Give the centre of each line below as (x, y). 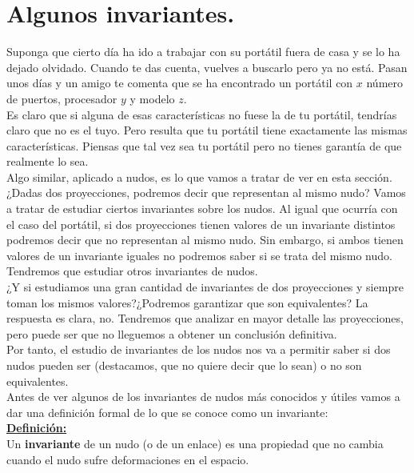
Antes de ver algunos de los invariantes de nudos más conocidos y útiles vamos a (203, 397)
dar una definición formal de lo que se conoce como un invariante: (167, 412)
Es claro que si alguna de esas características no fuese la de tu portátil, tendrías (202, 114)
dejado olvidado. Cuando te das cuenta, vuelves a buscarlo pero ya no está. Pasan (207, 67)
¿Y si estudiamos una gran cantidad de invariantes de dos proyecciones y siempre (205, 287)
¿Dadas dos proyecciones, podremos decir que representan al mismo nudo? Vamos (206, 192)
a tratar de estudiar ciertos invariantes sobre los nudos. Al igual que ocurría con (202, 208)
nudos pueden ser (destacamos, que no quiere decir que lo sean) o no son (184, 365)
